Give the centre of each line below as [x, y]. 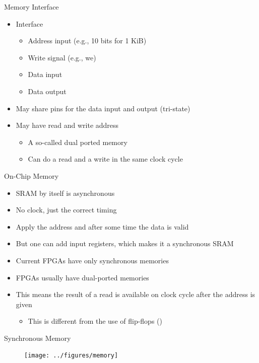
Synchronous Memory [38, 338]
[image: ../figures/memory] [71, 356]
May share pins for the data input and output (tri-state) [103, 108]
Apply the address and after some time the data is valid [102, 226]
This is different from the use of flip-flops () [95, 321]
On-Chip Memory [31, 175]
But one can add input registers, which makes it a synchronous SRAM [125, 243]
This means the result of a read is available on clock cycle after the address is [136, 294]
